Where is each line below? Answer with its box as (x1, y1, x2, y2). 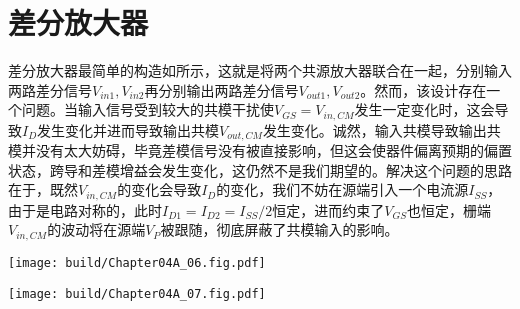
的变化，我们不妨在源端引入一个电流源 (216, 179, 469, 200)
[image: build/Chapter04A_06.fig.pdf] (8, 255, 266, 270)
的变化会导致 (117, 179, 202, 200)
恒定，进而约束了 (272, 199, 385, 220)
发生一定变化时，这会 (354, 99, 495, 120)
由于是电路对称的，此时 (8, 199, 162, 220)
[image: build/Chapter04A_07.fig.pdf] (8, 286, 266, 301)
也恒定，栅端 (406, 199, 491, 220)
